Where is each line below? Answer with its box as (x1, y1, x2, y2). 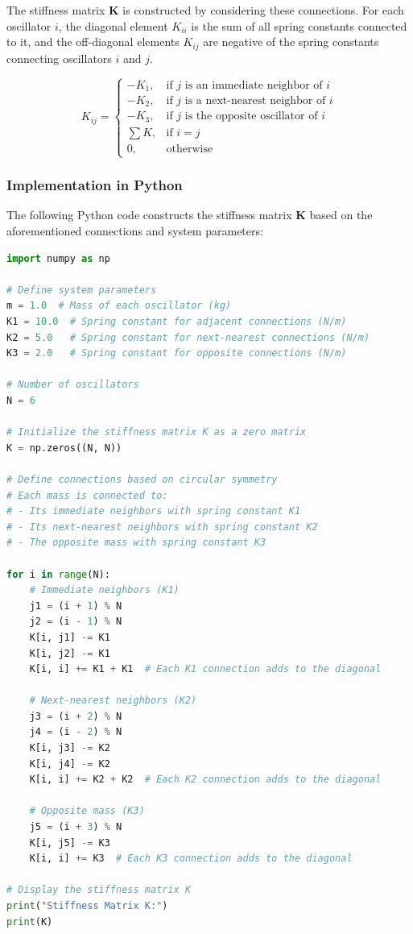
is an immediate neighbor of (184, 79, 323, 91)
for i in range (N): (6, 568, 110, 580)
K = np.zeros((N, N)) (6, 442, 122, 454)
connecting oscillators (6, 49, 112, 66)
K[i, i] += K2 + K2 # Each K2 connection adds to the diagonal (29, 774, 382, 786)
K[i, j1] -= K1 (29, 631, 110, 643)
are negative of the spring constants (203, 33, 379, 50)
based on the (309, 206, 373, 223)
